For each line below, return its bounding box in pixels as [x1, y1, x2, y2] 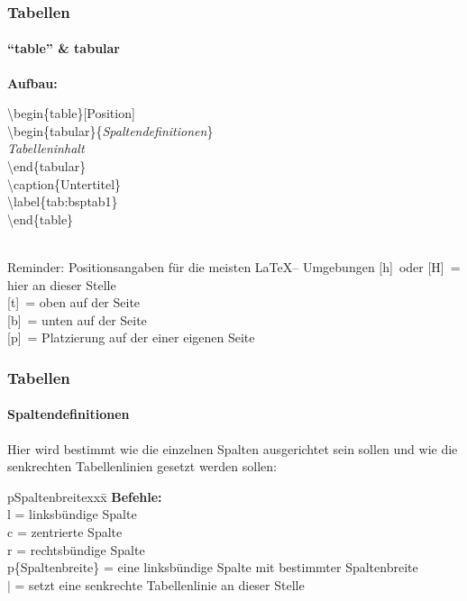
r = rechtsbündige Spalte [7, 540, 145, 559]
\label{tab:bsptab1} [7, 192, 118, 211]
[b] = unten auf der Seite [7, 310, 147, 329]
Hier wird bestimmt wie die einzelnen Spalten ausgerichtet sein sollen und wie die [7, 439, 458, 458]
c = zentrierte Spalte [7, 522, 123, 541]
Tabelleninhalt [7, 139, 85, 158]
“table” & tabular [7, 39, 121, 58]
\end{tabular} [7, 157, 87, 176]
